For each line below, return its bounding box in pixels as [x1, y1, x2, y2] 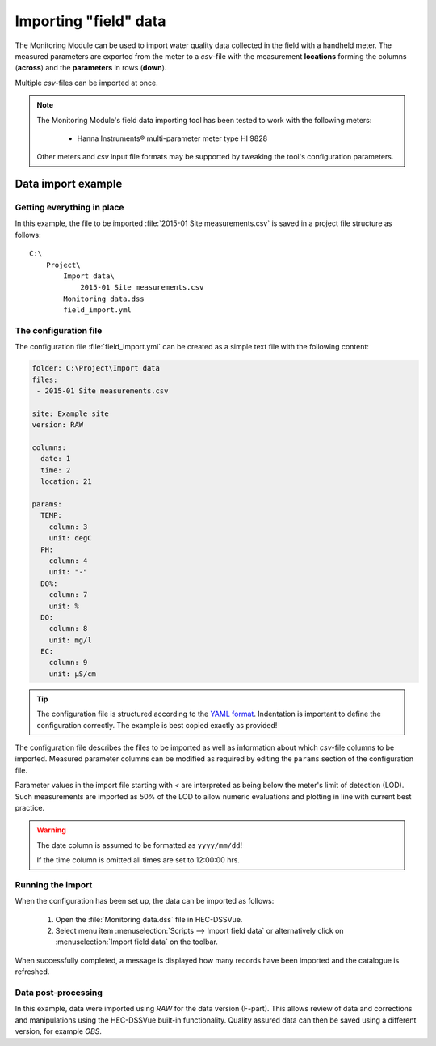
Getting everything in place [15, 202, 124, 214]
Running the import [15, 879, 93, 890]
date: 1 [40, 454, 71, 464]
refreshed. [15, 967, 50, 976]
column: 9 [48, 658, 88, 667]
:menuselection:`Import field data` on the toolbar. [55, 937, 218, 946]
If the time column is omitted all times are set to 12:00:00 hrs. [36, 855, 240, 865]
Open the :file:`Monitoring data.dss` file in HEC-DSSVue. [55, 914, 243, 924]
